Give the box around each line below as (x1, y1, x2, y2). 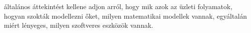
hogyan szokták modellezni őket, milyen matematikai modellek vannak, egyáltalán (4, 11, 247, 21)
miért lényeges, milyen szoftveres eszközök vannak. (4, 20, 153, 30)
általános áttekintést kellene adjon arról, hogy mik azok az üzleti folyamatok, (4, 1, 233, 11)
